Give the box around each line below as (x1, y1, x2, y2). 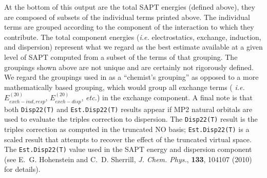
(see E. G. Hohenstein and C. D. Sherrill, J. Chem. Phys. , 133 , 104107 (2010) (4, 153, 252, 164)
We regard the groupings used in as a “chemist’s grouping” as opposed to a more (4, 72, 259, 82)
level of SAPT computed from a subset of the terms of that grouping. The (4, 51, 238, 62)
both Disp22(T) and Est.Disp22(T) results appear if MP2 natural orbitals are (4, 103, 253, 114)
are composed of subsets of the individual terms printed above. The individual (4, 11, 250, 22)
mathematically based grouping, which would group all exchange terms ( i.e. (4, 81, 245, 92)
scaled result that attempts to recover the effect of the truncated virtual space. (4, 133, 252, 144)
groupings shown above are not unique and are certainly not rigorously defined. (4, 61, 254, 72)
